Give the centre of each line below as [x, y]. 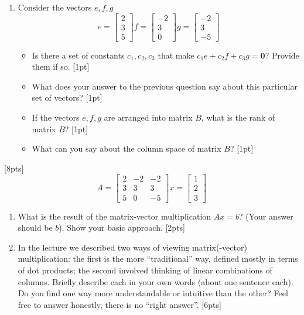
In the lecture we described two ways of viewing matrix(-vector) [132, 247]
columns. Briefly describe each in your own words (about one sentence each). [156, 281]
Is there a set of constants [78, 55]
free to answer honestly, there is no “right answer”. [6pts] [119, 304]
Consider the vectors [55, 7]
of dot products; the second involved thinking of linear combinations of [145, 270]
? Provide [282, 55]
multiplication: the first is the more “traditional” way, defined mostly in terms [158, 258]
